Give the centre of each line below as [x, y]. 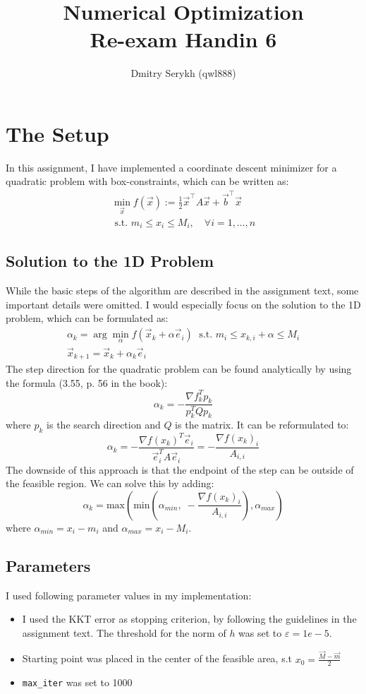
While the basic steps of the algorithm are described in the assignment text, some [182, 291]
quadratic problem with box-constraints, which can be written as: [147, 181]
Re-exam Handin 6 [183, 39]
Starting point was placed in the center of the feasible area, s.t [157, 658]
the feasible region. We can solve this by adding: [110, 483]
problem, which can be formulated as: [87, 318]
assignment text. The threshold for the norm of [124, 632]
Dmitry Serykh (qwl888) [183, 73]
